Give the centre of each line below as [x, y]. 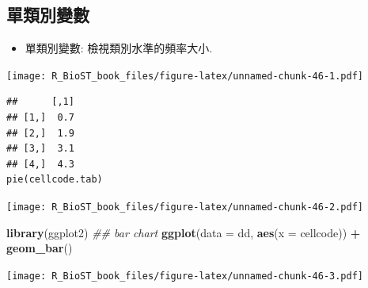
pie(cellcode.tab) [55, 180]
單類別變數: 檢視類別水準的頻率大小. [119, 48]
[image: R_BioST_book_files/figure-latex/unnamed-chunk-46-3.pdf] [185, 276]
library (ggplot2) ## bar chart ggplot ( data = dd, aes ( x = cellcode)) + [184, 232]
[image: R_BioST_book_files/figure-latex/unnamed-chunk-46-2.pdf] [185, 207]
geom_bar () [40, 248]
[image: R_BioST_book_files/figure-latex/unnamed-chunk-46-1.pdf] [185, 76]
